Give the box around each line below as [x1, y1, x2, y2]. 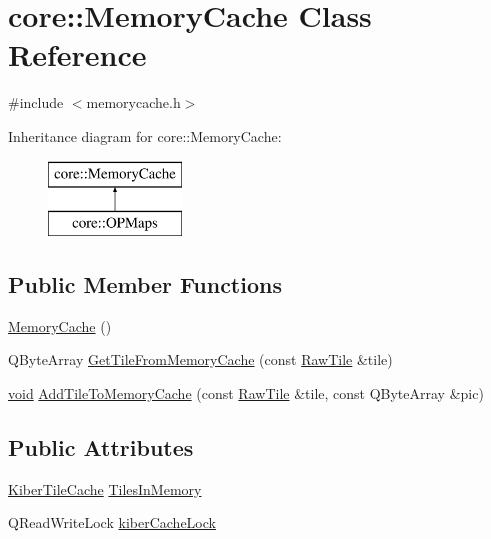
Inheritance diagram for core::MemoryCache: [8, 125, 282, 146]
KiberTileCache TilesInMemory [8, 478, 202, 499]
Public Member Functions [8, 269, 282, 300]
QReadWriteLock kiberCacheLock [8, 512, 216, 533]
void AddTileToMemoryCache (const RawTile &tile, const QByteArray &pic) [8, 383, 484, 404]
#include [8, 92, 64, 113]
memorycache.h [86, 92, 181, 113]
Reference [8, 34, 147, 75]
